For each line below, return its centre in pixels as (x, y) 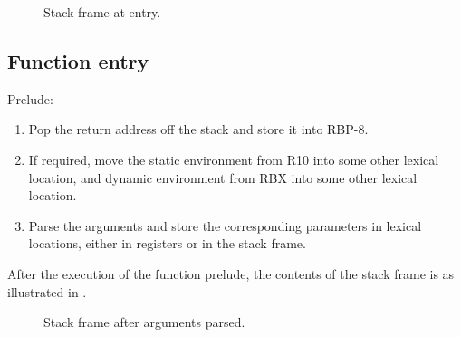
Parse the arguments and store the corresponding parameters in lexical (225, 225)
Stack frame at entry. (102, 12)
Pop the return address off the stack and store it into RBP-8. (198, 129)
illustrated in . (47, 291)
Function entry (78, 60)
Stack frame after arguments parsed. (144, 322)
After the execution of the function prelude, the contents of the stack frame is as (231, 273)
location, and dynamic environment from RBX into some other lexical (223, 177)
